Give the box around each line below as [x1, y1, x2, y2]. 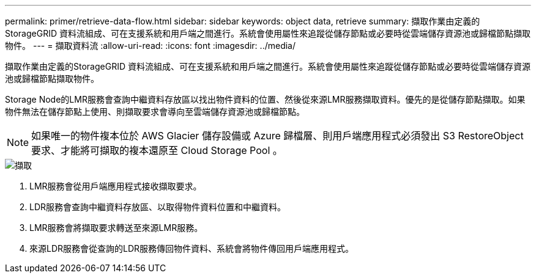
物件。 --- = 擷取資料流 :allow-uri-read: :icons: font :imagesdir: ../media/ [5, 40, 296, 51]
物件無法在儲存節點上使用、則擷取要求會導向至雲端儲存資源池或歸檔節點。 [5, 106, 305, 117]
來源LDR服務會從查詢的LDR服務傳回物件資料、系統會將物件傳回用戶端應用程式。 [29, 243, 354, 254]
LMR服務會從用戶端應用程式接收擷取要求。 [29, 181, 202, 191]
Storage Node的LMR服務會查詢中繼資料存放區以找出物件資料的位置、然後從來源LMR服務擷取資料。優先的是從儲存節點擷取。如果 [5, 94, 526, 104]
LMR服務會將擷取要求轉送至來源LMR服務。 [29, 222, 203, 233]
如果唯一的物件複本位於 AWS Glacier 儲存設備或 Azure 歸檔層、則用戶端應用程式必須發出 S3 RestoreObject [31, 130, 524, 142]
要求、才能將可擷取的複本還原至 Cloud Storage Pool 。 [31, 144, 283, 156]
